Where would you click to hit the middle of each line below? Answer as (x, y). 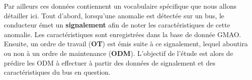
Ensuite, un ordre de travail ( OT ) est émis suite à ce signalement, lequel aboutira (126, 44)
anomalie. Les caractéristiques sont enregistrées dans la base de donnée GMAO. (123, 34)
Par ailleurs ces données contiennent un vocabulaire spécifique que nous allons (120, 6)
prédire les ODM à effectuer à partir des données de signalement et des (110, 62)
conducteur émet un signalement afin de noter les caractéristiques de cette (117, 25)
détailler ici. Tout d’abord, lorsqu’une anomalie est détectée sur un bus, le (114, 15)
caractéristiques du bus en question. (57, 72)
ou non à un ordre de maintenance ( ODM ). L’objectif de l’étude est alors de (119, 53)
